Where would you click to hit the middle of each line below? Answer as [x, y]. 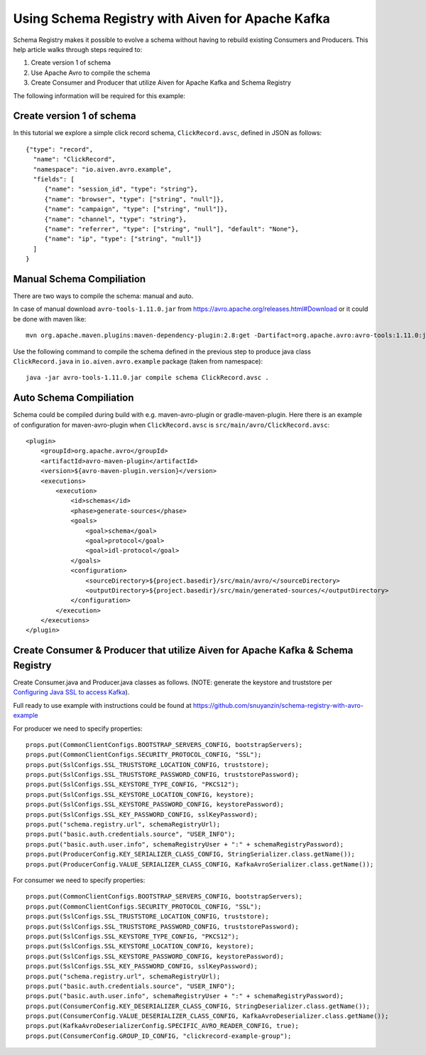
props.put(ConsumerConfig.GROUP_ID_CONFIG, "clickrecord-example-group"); [159, 1036]
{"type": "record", [60, 149]
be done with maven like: [50, 319]
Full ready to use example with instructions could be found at [102, 705]
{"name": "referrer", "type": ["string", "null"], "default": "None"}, [172, 229]
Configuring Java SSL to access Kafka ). [71, 692]
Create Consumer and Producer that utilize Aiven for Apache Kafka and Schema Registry [161, 83]
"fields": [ [54, 179]
